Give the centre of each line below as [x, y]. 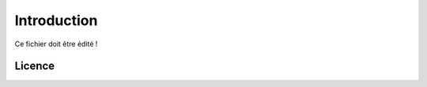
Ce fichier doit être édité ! [56, 44]
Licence [35, 66]
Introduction [56, 20]
